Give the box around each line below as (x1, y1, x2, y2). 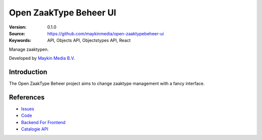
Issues (21, 106, 34, 112)
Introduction (9, 68, 48, 76)
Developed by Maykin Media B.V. (9, 56, 75, 61)
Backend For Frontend (21, 119, 65, 125)
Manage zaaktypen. (9, 46, 49, 52)
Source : (9, 30, 26, 36)
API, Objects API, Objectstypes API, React (47, 38, 131, 43)
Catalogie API (21, 126, 49, 132)
